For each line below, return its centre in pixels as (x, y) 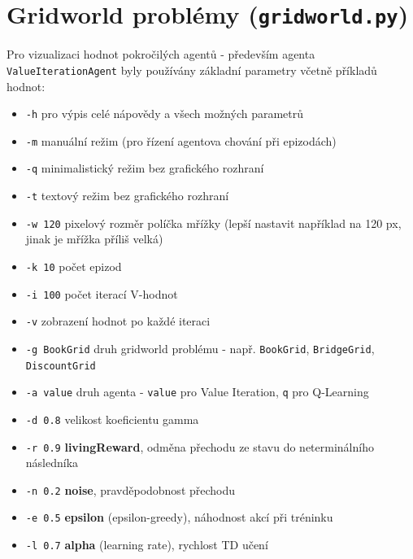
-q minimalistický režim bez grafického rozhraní (145, 168)
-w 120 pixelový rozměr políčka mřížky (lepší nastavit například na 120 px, (213, 223)
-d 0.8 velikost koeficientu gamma (112, 419)
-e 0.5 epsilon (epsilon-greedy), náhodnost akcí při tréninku (179, 517)
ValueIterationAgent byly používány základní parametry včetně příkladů (192, 70)
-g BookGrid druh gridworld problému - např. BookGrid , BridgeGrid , (200, 348)
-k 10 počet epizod (74, 266)
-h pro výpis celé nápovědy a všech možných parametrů (165, 114)
